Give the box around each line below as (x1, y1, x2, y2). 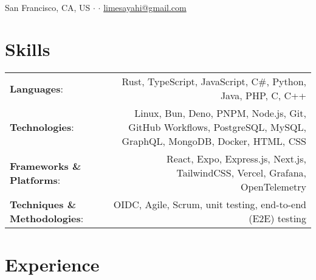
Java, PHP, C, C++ (220, 88, 306, 103)
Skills (5, 37, 50, 61)
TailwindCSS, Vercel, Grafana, (176, 166, 306, 180)
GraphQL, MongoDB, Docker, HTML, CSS (122, 134, 306, 149)
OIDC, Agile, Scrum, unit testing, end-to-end (113, 197, 306, 212)
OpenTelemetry (240, 180, 306, 194)
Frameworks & (10, 158, 81, 173)
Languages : (10, 81, 63, 96)
